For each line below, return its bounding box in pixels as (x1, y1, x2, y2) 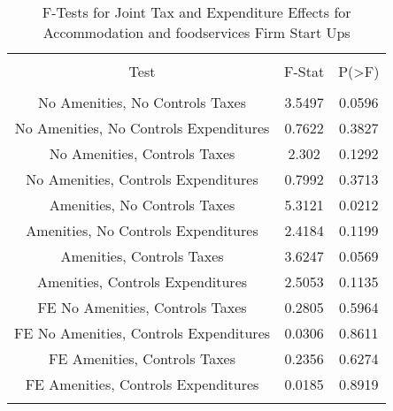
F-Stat (284, 61, 325, 81)
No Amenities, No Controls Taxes (38, 92, 246, 112)
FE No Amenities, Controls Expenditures (14, 323, 271, 343)
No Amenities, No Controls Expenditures (14, 118, 270, 138)
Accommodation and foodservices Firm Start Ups (42, 22, 351, 42)
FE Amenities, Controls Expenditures (25, 374, 259, 394)
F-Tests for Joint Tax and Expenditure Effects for (42, 2, 351, 22)
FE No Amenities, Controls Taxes (37, 297, 247, 317)
